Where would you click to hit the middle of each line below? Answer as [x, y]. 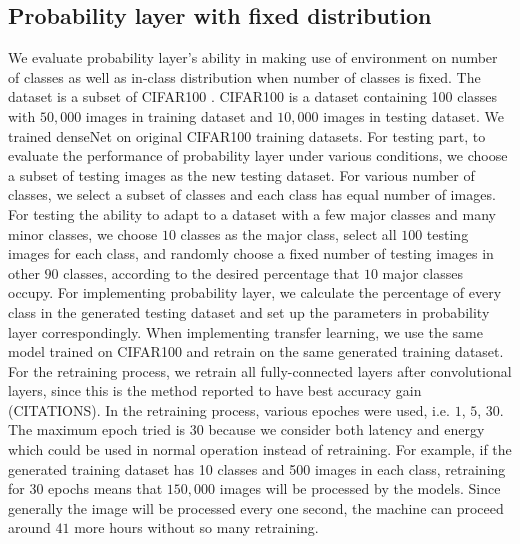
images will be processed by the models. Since [360, 488]
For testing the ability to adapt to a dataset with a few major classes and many [252, 213]
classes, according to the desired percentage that [211, 272]
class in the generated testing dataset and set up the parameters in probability [249, 311]
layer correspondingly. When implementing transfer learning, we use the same [245, 331]
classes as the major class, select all [288, 233]
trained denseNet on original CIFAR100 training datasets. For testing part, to [247, 135]
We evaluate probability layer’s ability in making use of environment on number [253, 57]
